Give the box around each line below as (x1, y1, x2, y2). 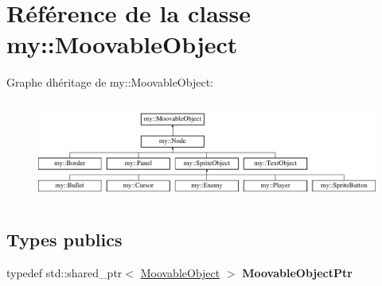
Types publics (6, 227, 123, 252)
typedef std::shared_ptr (6, 265, 123, 281)
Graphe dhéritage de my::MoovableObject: (6, 74, 213, 91)
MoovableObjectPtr (242, 265, 353, 281)
